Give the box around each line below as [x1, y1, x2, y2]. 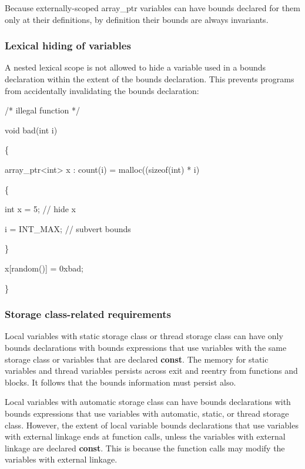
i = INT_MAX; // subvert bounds [5, 222, 131, 235]
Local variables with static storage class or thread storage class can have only [5, 330, 283, 342]
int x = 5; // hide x [5, 203, 76, 215]
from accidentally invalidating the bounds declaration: [5, 84, 199, 96]
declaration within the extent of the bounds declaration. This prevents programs [5, 73, 294, 85]
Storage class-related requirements [5, 307, 171, 321]
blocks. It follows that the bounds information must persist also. [5, 376, 236, 388]
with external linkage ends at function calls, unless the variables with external [5, 430, 286, 443]
